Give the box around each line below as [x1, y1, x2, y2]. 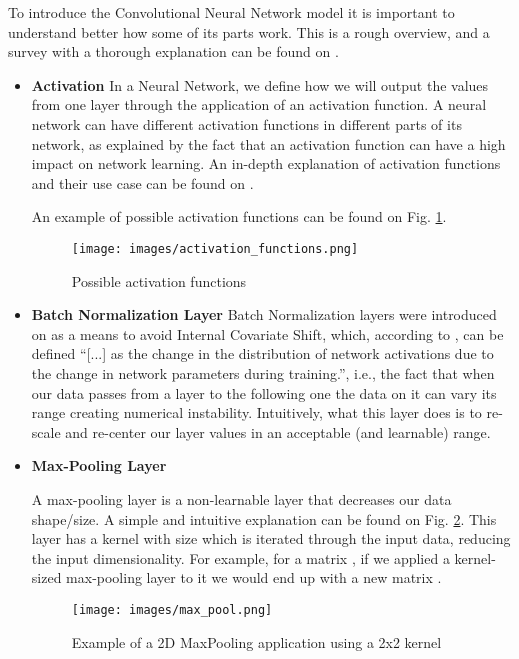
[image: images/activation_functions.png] [71, 241, 359, 256]
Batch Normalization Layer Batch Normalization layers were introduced [31, 304, 497, 325]
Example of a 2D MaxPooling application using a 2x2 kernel [71, 631, 442, 652]
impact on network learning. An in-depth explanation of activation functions [31, 153, 501, 174]
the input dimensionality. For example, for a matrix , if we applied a [31, 547, 450, 568]
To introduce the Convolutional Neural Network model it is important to [8, 2, 455, 22]
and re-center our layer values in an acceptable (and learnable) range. [65, 421, 491, 442]
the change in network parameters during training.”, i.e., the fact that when [31, 362, 495, 383]
